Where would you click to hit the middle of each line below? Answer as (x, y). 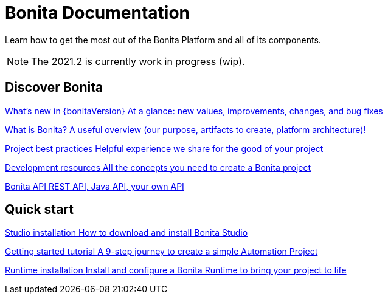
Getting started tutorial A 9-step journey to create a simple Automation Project (161, 252)
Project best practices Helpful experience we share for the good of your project (164, 148)
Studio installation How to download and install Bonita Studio (126, 233)
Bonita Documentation (98, 13)
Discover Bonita (54, 88)
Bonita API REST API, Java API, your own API (95, 186)
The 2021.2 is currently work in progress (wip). (138, 61)
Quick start (39, 210)
